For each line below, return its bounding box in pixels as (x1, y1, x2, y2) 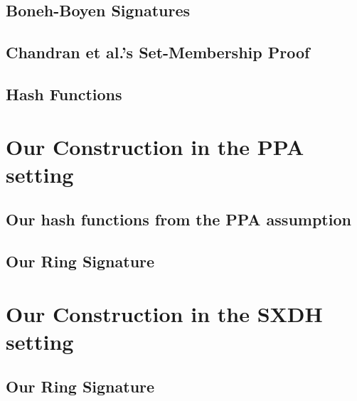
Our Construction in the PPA (6, 132, 304, 161)
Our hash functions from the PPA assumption (6, 208, 351, 230)
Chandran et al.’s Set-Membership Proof (6, 41, 310, 63)
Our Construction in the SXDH (6, 299, 323, 328)
